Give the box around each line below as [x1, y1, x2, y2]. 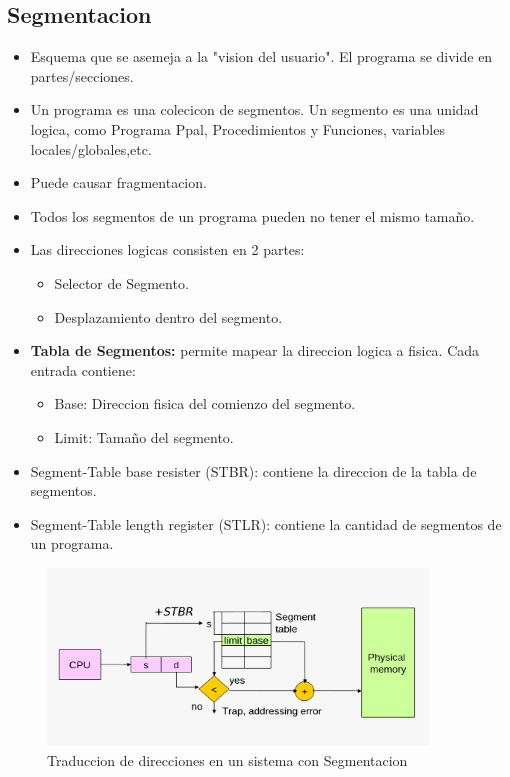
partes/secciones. [30, 65, 134, 86]
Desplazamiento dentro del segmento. [54, 306, 283, 327]
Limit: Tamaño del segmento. [54, 426, 234, 447]
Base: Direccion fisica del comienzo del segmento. [54, 393, 356, 414]
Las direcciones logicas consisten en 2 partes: [30, 239, 305, 260]
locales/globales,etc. [30, 138, 152, 159]
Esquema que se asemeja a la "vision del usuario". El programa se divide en [30, 46, 493, 67]
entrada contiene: [30, 359, 136, 380]
